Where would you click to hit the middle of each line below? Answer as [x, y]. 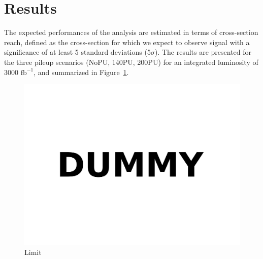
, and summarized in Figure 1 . [81, 72]
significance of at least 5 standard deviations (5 [77, 52]
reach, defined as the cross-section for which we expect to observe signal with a [127, 42]
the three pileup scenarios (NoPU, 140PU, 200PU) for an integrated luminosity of [131, 62]
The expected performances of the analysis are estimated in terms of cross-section [131, 32]
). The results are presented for [203, 52]
